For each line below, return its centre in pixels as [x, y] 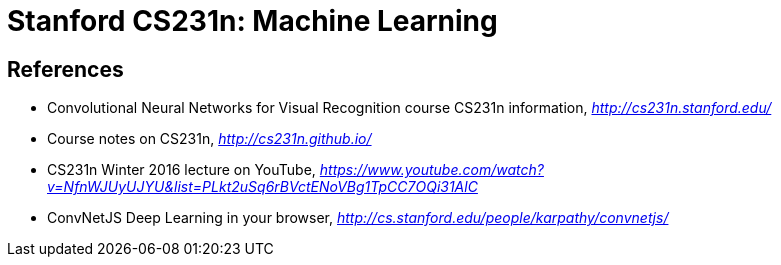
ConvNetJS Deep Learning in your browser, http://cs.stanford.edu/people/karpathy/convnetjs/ [358, 218]
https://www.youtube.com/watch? [431, 170]
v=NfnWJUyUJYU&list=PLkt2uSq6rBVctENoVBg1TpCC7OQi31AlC [262, 187]
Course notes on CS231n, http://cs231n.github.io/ [209, 139]
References [65, 69]
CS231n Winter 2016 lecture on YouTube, [181, 170]
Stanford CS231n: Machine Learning [252, 21]
